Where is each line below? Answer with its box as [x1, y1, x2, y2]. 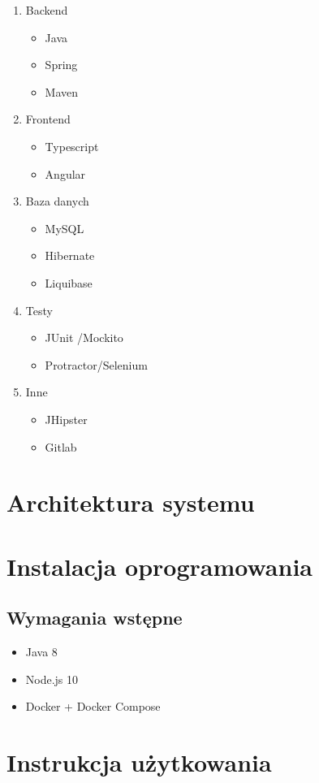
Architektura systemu [6, 486, 255, 519]
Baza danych [25, 193, 89, 210]
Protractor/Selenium [45, 356, 148, 373]
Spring [45, 56, 78, 73]
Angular [45, 165, 86, 182]
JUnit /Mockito [45, 329, 123, 346]
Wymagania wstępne [6, 605, 183, 630]
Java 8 [25, 643, 58, 660]
